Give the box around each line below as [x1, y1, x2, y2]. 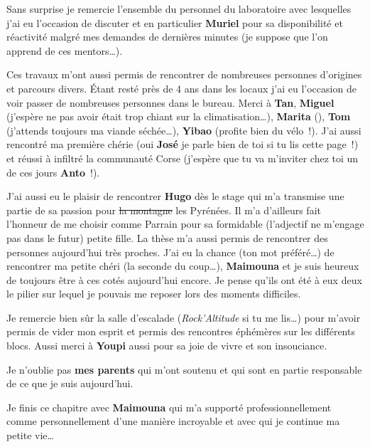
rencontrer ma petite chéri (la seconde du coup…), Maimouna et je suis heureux [6, 258, 359, 273]
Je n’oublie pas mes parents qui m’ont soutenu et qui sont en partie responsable [6, 362, 362, 377]
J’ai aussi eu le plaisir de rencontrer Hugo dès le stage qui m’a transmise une [6, 189, 344, 204]
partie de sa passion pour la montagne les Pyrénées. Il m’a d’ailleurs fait [6, 202, 321, 217]
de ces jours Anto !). [6, 164, 100, 179]
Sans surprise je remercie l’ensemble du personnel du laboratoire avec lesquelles [6, 1, 352, 16]
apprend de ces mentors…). [6, 43, 123, 58]
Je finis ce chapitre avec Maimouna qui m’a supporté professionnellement [6, 399, 332, 414]
